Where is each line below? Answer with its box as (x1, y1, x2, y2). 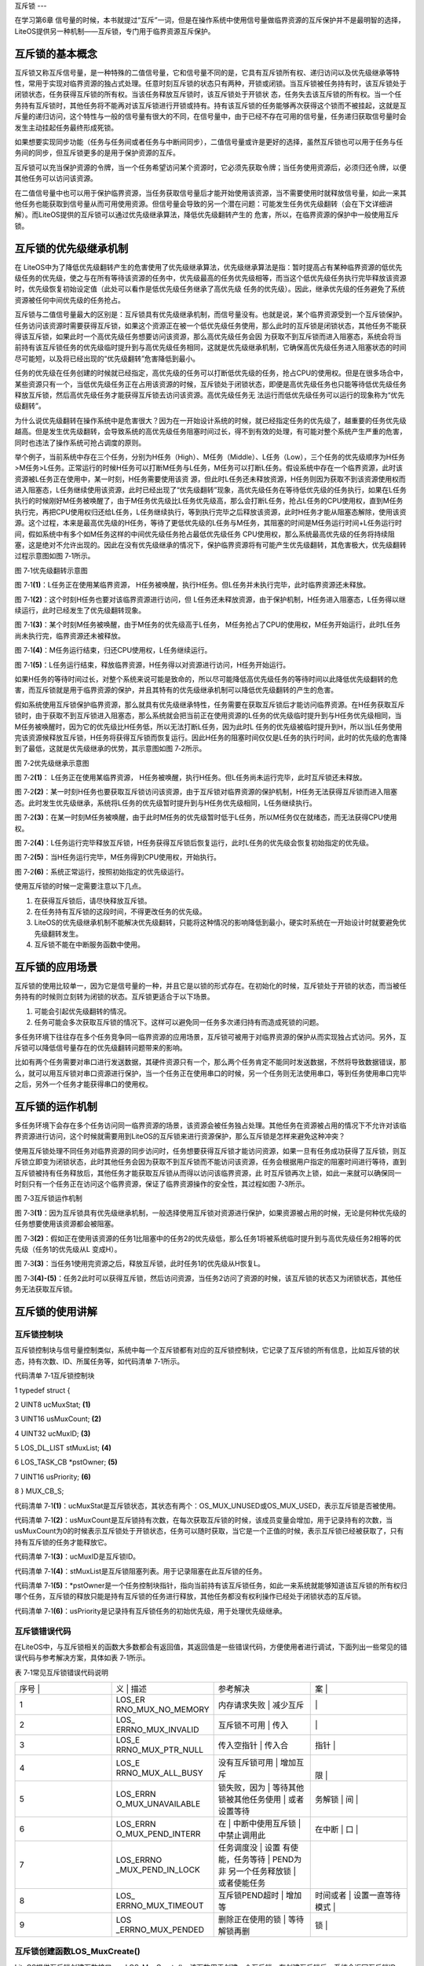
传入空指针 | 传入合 (217, 1740, 289, 1751)
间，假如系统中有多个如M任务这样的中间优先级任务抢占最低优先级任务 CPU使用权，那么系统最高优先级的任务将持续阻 (14, 529, 396, 539)
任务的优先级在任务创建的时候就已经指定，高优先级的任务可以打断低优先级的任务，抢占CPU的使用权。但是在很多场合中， (14, 368, 408, 377)
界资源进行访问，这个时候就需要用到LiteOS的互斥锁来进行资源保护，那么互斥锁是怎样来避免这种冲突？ (14, 1132, 345, 1141)
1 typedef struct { (14, 1385, 71, 1395)
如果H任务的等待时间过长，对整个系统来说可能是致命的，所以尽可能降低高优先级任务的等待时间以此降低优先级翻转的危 (14, 674, 398, 683)
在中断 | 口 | (315, 1824, 359, 1835)
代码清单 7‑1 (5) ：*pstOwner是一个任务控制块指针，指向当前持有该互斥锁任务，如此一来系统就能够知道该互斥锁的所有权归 (14, 1581, 408, 1590)
